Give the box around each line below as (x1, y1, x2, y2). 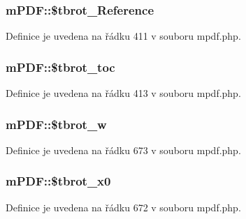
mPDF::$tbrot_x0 (6, 172, 111, 190)
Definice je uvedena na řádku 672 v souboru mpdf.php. (6, 199, 241, 214)
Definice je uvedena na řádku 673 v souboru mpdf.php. (6, 142, 241, 157)
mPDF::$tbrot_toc (6, 58, 115, 75)
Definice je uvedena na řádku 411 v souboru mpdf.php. (6, 29, 241, 43)
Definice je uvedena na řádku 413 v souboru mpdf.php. (6, 86, 241, 100)
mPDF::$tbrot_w (6, 115, 107, 133)
